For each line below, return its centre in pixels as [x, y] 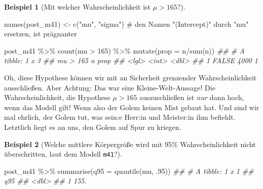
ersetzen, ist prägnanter [41, 34]
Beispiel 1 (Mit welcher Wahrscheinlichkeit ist [78, 7]
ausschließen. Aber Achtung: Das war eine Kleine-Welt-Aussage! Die [110, 87]
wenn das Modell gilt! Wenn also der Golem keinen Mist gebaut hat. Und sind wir [132, 107]
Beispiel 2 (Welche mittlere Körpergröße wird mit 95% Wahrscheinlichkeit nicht [130, 144]
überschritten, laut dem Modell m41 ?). [63, 154]
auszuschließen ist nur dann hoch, [192, 97]
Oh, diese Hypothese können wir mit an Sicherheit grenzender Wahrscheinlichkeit [130, 77]
